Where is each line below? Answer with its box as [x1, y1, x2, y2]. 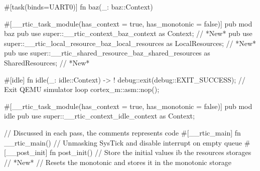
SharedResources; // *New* [4, 57, 90, 67]
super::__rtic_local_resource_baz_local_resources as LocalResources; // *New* [4, 37, 256, 48]
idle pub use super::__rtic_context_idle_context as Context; [4, 110, 195, 121]
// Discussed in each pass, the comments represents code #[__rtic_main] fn [4, 127, 241, 137]
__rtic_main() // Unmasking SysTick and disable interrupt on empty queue [4, 137, 242, 147]
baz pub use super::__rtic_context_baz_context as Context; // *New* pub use [4, 28, 252, 38]
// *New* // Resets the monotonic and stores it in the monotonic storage [4, 156, 231, 167]
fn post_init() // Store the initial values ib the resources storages [50, 147, 251, 157]
